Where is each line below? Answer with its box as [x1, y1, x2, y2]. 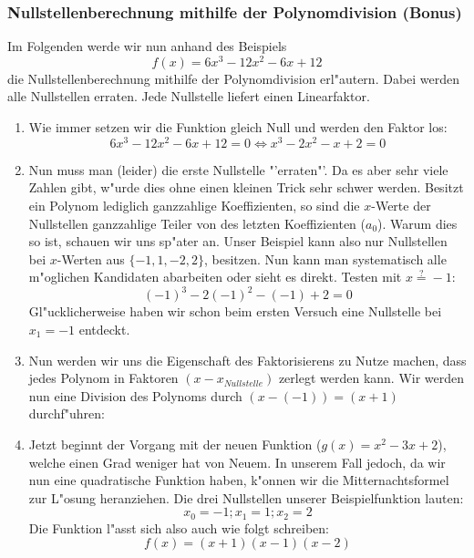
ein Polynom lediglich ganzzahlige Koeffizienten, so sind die [28, 195, 360, 214]
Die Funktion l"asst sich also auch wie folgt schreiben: [28, 518, 330, 537]
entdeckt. [78, 320, 130, 338]
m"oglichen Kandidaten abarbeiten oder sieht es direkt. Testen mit [28, 267, 402, 286]
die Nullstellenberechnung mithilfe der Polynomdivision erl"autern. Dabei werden [7, 68, 460, 88]
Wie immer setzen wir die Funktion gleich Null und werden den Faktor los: [28, 118, 448, 137]
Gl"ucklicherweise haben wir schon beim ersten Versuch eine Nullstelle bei [28, 302, 442, 321]
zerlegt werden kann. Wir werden [278, 368, 465, 387]
